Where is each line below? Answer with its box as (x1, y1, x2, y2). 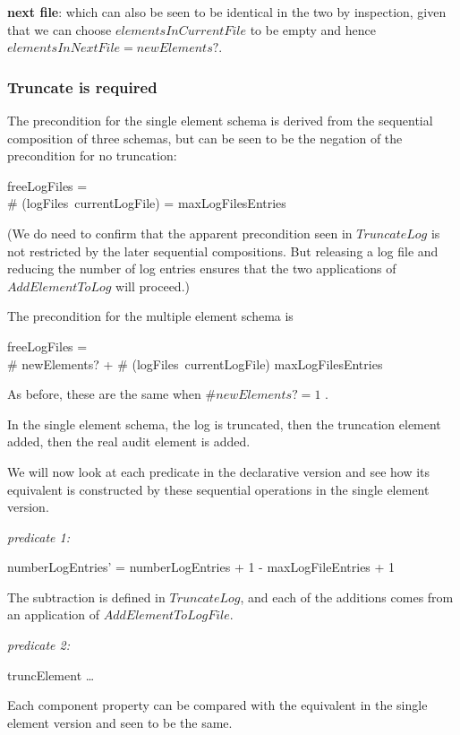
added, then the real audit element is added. (7, 432, 251, 451)
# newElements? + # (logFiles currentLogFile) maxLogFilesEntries (7, 354, 383, 373)
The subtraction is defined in (7, 587, 166, 606)
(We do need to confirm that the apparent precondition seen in (7, 223, 353, 242)
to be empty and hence (250, 20, 377, 39)
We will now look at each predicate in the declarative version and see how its (7, 462, 430, 480)
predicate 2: (7, 636, 70, 654)
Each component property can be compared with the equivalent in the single (7, 696, 428, 714)
